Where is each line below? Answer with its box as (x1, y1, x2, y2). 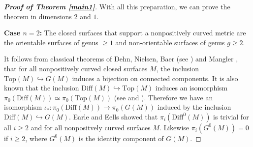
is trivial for (213, 111, 249, 121)
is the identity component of (78, 133, 164, 143)
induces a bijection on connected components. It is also (72, 73, 238, 83)
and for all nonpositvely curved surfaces (31, 122, 151, 132)
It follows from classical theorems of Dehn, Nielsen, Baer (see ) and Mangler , (4, 54, 238, 64)
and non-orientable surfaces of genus (115, 37, 225, 47)
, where (25, 133, 47, 143)
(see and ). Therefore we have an (114, 92, 213, 102)
